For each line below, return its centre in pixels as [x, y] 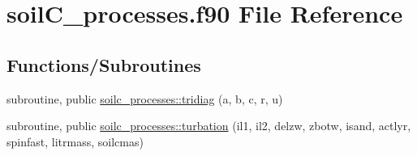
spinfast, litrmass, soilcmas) [75, 141]
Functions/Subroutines [104, 64]
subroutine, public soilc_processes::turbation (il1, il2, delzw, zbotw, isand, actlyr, [209, 126]
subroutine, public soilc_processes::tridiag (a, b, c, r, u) [145, 98]
